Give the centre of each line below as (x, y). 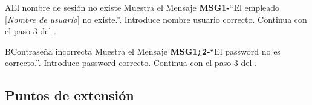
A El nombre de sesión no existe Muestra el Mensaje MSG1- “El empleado (142, 7)
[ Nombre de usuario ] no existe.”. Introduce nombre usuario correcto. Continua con (156, 19)
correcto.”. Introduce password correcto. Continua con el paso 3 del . (131, 63)
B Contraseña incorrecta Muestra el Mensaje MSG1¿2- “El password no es (143, 51)
